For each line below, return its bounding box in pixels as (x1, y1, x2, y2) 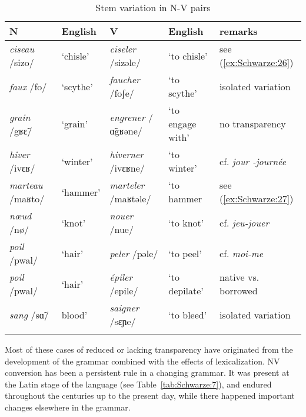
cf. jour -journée (219, 154, 287, 168)
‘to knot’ (168, 215, 204, 229)
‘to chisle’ (168, 48, 208, 63)
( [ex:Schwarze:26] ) (219, 55, 294, 69)
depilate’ (168, 284, 204, 297)
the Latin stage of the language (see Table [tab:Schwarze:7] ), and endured (5, 377, 272, 390)
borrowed (219, 284, 258, 297)
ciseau (9, 42, 35, 55)
